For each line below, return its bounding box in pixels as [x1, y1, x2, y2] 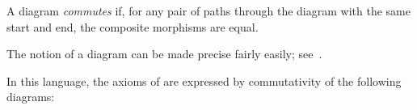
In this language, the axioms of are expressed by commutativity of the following [6, 72, 402, 89]
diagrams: [6, 88, 55, 105]
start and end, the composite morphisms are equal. [6, 18, 259, 35]
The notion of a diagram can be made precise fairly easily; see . [6, 45, 322, 62]
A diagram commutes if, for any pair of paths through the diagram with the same [6, 2, 411, 19]
